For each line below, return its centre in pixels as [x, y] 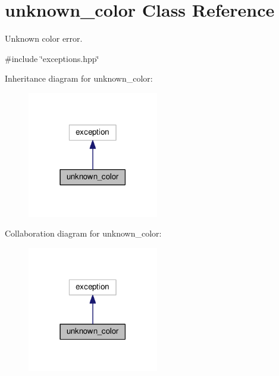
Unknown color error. [44, 38]
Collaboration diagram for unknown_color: [83, 233]
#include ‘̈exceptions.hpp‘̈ [52, 58]
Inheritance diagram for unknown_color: [79, 78]
